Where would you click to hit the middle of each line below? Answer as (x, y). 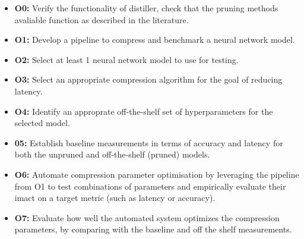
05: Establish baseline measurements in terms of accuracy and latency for (149, 142)
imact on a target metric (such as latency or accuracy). (115, 198)
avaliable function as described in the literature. (102, 19)
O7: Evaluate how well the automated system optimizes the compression (147, 217)
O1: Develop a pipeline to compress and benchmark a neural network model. (155, 40)
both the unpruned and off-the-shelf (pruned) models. (112, 154)
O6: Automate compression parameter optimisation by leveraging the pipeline (157, 174)
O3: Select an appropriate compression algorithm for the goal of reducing (148, 79)
